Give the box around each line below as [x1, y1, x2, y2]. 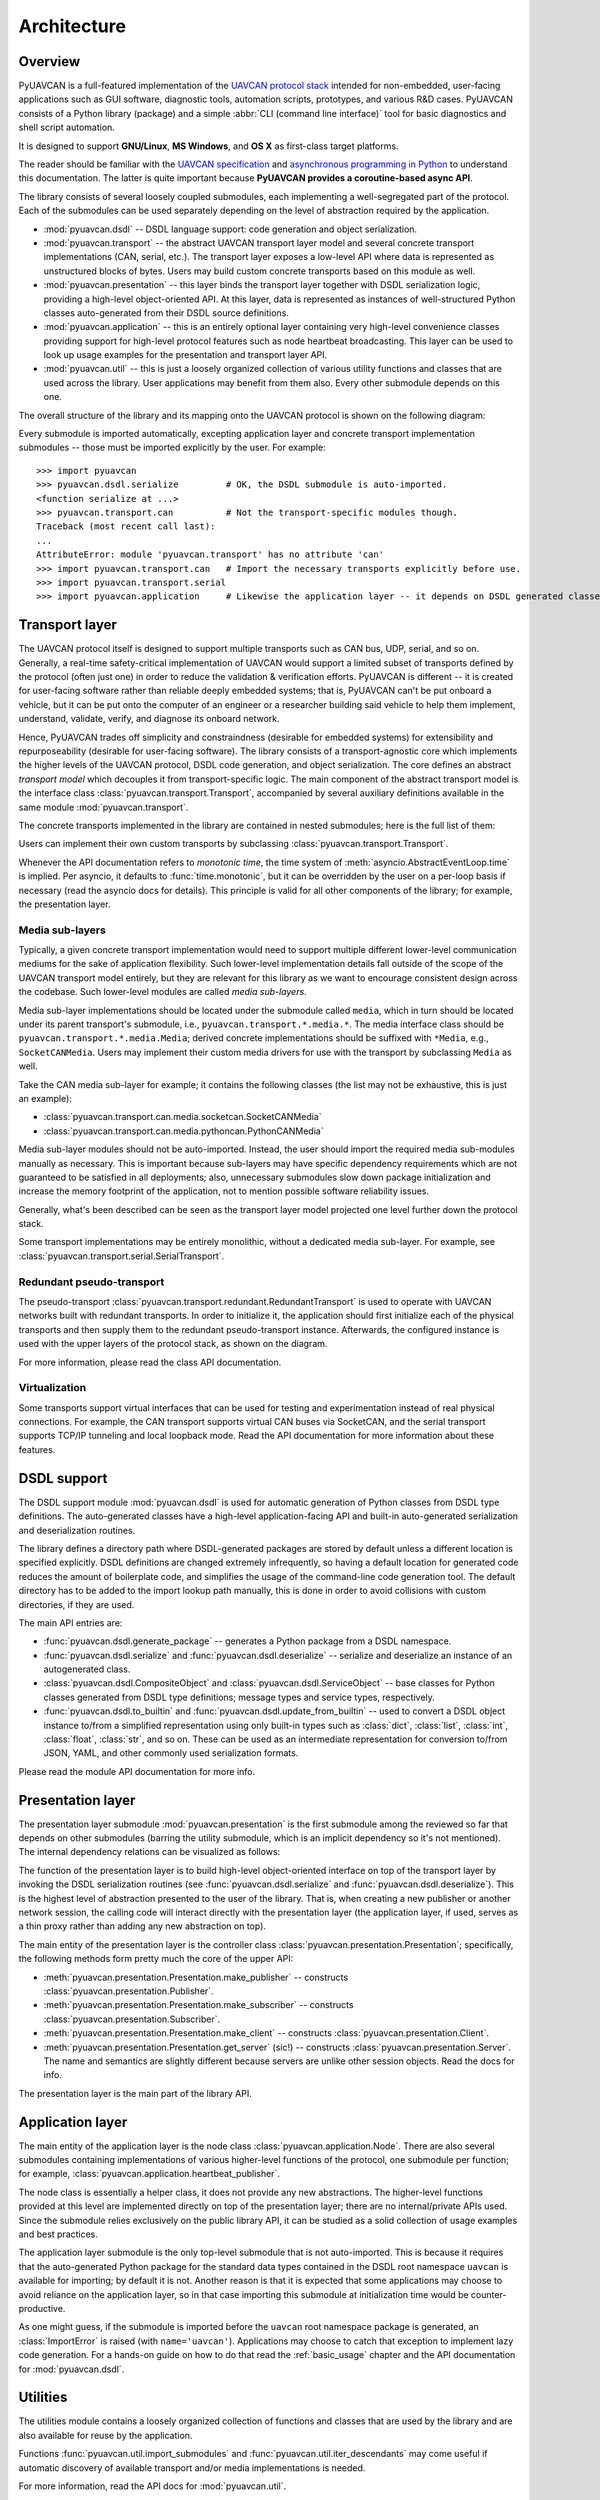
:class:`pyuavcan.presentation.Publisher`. [43, 1985, 214, 1997]
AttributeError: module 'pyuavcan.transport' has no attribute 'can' [36, 549, 385, 560]
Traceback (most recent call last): [36, 521, 216, 532]
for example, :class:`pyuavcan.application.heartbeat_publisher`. [18, 2168, 280, 2180]
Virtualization [18, 1381, 87, 1395]
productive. [18, 2302, 66, 2314]
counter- [470, 2288, 507, 2300]
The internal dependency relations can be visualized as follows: [18, 1846, 281, 1858]
